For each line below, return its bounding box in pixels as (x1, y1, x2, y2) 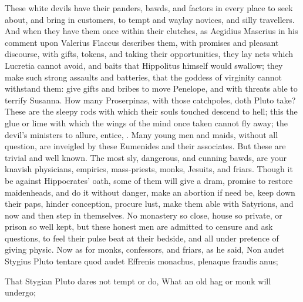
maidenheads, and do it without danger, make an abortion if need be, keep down (5, 186, 295, 198)
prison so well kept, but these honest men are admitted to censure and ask (5, 220, 273, 233)
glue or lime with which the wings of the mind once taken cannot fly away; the (5, 116, 288, 129)
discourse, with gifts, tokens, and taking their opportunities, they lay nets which (5, 48, 294, 60)
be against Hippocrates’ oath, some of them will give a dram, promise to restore (5, 174, 293, 186)
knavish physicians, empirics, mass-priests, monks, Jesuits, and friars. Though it (5, 163, 293, 175)
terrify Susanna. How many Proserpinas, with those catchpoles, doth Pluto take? (5, 93, 296, 106)
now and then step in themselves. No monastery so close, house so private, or (5, 209, 282, 221)
